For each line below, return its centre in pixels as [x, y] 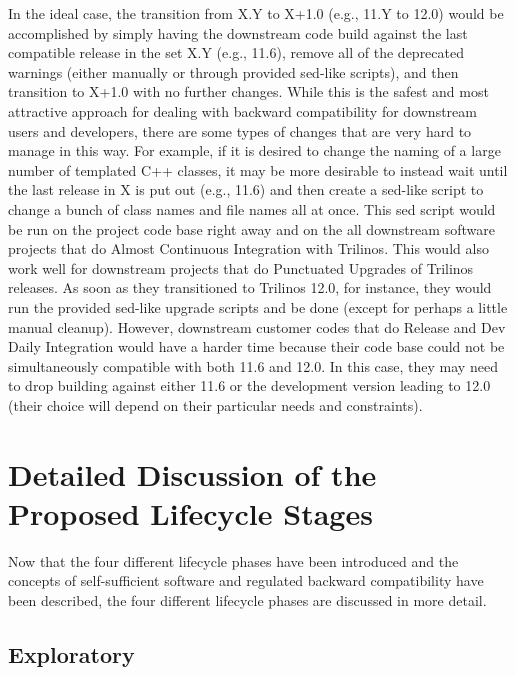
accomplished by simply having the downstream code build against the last [238, 32]
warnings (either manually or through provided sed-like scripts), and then [233, 71]
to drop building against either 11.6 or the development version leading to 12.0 [249, 385]
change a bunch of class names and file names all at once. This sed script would [252, 208]
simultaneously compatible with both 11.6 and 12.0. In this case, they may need [253, 365]
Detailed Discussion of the [192, 473]
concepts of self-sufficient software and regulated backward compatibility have [246, 580]
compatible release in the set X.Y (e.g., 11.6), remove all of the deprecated [236, 52]
